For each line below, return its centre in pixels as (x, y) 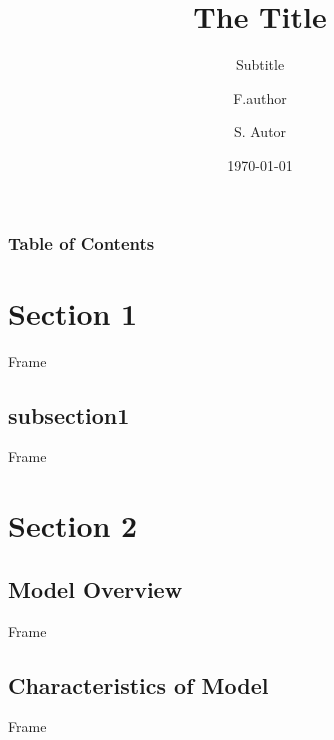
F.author (260, 97)
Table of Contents (81, 242)
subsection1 (69, 414)
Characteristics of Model (138, 684)
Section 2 (73, 525)
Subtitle (260, 64)
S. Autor (260, 131)
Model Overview (95, 588)
